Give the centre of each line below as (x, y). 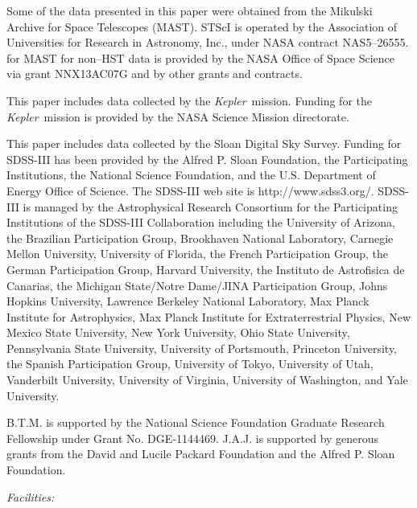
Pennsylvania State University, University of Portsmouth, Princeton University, (202, 348)
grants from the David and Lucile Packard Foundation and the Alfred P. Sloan (201, 454)
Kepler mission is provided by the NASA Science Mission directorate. (178, 116)
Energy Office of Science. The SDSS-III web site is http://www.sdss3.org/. (190, 190)
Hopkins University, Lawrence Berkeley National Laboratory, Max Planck (188, 301)
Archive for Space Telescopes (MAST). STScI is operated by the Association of (202, 26)
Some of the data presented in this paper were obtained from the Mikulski (190, 10)
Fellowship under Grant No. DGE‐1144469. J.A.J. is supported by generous (193, 438)
